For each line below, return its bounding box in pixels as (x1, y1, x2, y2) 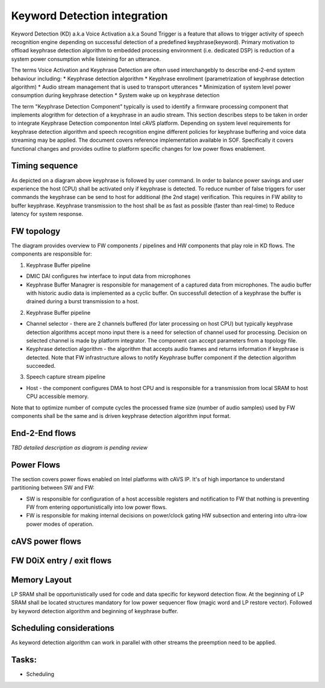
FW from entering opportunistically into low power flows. (26, 503, 167, 511)
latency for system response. (11, 210, 84, 218)
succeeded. (26, 362, 56, 370)
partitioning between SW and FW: (11, 484, 94, 491)
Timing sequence (11, 160, 78, 171)
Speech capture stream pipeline (26, 373, 105, 380)
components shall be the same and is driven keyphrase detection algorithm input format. (11, 412, 231, 420)
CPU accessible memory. (26, 393, 89, 400)
